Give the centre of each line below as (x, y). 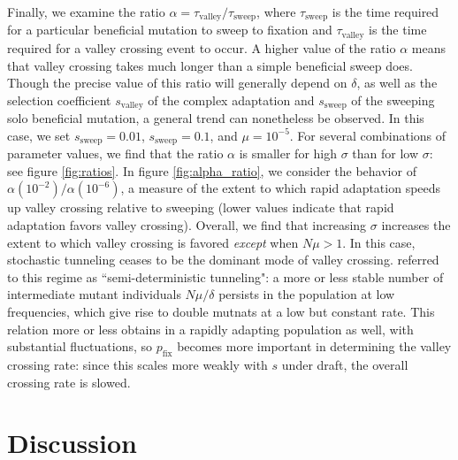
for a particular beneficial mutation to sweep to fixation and (170, 30)
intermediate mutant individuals (94, 294)
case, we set (39, 135)
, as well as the (397, 83)
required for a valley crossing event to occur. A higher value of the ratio (202, 47)
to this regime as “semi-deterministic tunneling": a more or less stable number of (225, 276)
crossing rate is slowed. (69, 382)
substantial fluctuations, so (80, 346)
